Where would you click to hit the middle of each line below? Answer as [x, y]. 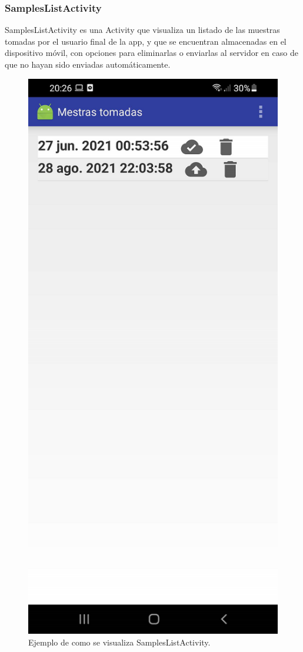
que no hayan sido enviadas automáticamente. [88, 64]
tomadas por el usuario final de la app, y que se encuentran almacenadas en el [146, 41]
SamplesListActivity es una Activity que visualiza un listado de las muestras [142, 30]
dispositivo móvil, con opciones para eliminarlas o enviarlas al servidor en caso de [151, 53]
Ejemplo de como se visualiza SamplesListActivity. [119, 642]
